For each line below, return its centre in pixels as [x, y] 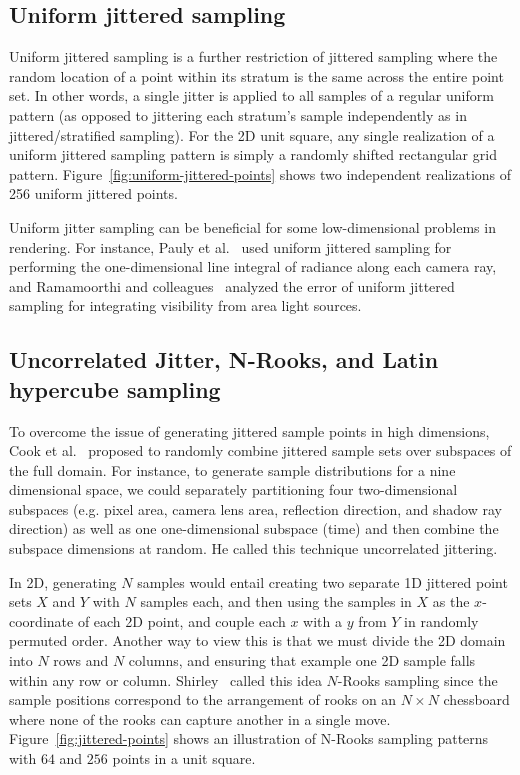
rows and [81, 660]
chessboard [476, 699]
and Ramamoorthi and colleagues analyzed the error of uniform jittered [232, 285]
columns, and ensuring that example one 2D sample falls [302, 660]
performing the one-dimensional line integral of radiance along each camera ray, [253, 266]
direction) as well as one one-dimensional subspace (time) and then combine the [254, 528]
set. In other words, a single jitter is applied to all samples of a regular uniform [251, 95]
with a [322, 620]
